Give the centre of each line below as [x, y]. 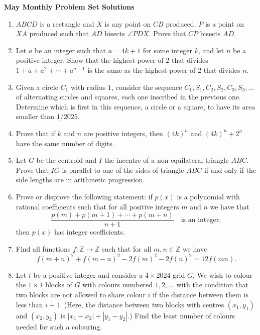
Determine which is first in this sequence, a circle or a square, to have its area [136, 106]
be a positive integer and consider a [88, 274]
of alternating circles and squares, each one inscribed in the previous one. [128, 97]
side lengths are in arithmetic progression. [80, 180]
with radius [88, 87]
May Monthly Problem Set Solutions [69, 7]
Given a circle [37, 87]
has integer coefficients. [90, 232]
